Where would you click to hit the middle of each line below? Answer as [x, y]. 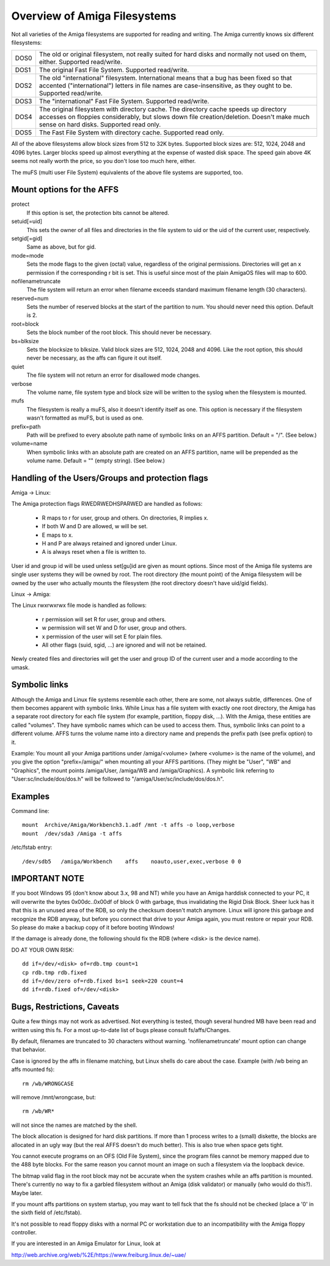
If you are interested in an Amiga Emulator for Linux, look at [86, 1243]
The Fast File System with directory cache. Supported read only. [131, 133]
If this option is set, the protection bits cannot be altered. [98, 213]
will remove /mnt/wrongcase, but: [53, 1097]
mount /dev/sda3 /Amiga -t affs [72, 833]
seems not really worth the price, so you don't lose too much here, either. [104, 161]
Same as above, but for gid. [61, 247]
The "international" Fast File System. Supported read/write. [124, 101]
